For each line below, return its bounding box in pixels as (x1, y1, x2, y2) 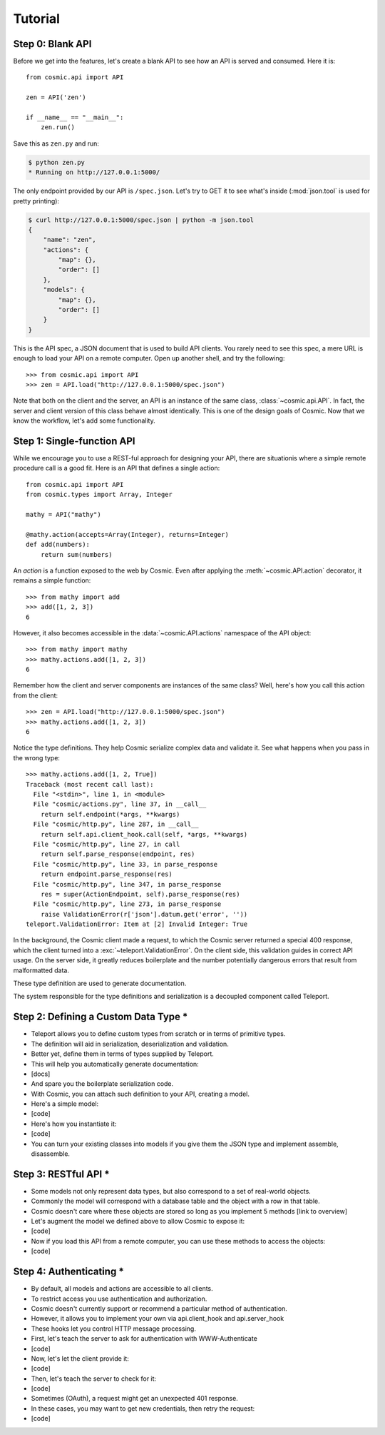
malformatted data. (13, 966, 69, 975)
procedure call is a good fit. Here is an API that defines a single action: (13, 464, 220, 473)
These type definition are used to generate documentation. (13, 979, 187, 988)
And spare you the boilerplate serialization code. (31, 1079, 174, 1088)
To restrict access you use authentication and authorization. (31, 1294, 207, 1303)
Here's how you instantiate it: (31, 1119, 117, 1128)
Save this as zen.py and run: (13, 139, 100, 148)
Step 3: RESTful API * (13, 1168, 110, 1180)
